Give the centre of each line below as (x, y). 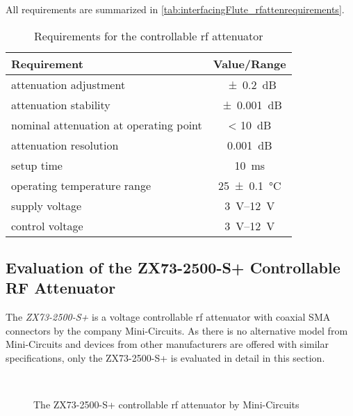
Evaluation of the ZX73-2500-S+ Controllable (173, 267)
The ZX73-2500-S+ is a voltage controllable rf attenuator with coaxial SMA (168, 317)
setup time (37, 165)
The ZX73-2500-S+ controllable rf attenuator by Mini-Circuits (166, 405)
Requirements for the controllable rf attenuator (149, 35)
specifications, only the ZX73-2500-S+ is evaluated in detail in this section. (165, 357)
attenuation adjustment (68, 84)
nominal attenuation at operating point (107, 125)
